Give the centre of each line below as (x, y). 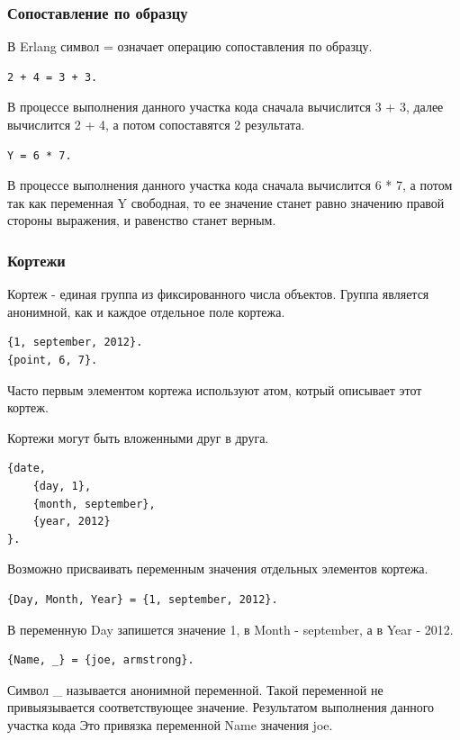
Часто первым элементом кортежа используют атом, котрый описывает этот (215, 389)
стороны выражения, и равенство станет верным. (142, 220)
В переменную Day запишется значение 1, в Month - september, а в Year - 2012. (230, 629)
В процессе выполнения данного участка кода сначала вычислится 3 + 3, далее (225, 107)
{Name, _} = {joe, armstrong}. (101, 660)
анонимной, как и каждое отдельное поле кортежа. (146, 311)
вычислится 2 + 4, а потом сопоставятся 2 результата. (156, 124)
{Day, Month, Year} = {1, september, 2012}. (143, 599)
